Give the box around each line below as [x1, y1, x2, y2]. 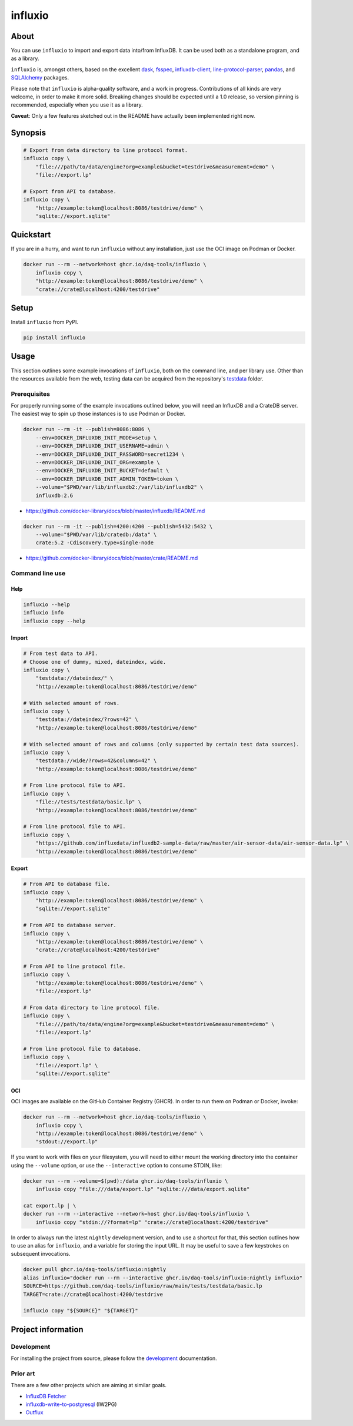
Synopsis [11, 127, 46, 138]
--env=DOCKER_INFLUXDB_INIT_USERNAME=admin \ [35, 442, 169, 449]
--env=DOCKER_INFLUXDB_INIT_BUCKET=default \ [35, 467, 169, 474]
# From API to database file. [23, 881, 111, 888]
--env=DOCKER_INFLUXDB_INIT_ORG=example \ [35, 459, 160, 466]
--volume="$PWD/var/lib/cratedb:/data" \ [35, 531, 157, 538]
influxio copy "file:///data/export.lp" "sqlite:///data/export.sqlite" [35, 1186, 250, 1193]
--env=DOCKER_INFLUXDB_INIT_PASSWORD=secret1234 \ [35, 451, 185, 458]
